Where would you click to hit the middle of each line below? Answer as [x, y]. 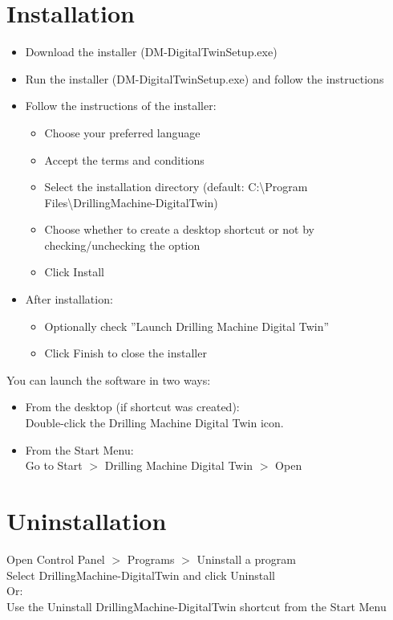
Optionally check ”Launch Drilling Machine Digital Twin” [187, 326]
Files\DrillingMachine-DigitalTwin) [131, 202]
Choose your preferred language [122, 132]
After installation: [69, 299]
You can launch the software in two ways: [109, 379]
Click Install [74, 272]
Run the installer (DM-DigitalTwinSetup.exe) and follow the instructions [205, 78]
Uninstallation [87, 520]
